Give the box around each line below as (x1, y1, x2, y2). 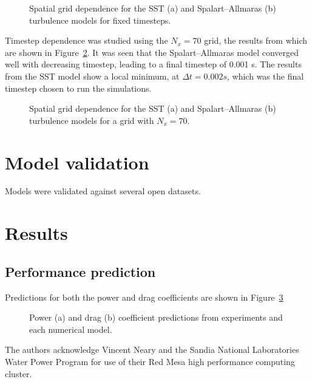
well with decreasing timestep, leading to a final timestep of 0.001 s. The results (5, 58, 302, 70)
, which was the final (227, 69, 304, 82)
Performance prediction (5, 262, 156, 281)
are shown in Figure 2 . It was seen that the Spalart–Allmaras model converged (5, 46, 299, 58)
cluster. (5, 367, 32, 380)
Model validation (5, 149, 149, 174)
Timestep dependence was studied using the (5, 34, 168, 47)
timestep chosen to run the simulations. (5, 81, 152, 94)
